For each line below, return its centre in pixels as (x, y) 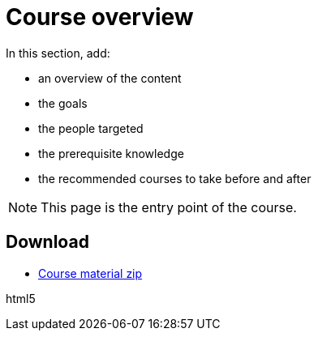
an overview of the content (110, 78)
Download (47, 242)
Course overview (100, 17)
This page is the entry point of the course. (169, 207)
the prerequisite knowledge (111, 153)
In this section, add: (58, 53)
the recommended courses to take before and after (175, 178)
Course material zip (90, 273)
